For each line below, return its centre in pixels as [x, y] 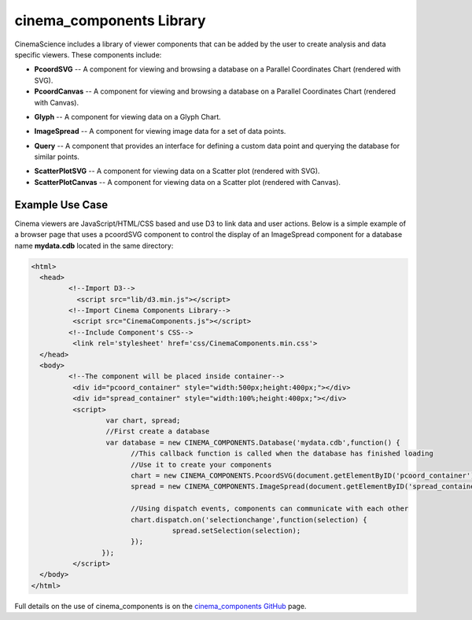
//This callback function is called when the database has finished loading [282, 454]
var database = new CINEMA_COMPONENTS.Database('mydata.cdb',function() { [253, 442]
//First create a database [158, 432]
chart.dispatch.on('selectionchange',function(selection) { [249, 520]
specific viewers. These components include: [88, 54]
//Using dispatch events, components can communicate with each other [269, 509]
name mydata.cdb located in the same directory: [94, 245]
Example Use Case [61, 205]
